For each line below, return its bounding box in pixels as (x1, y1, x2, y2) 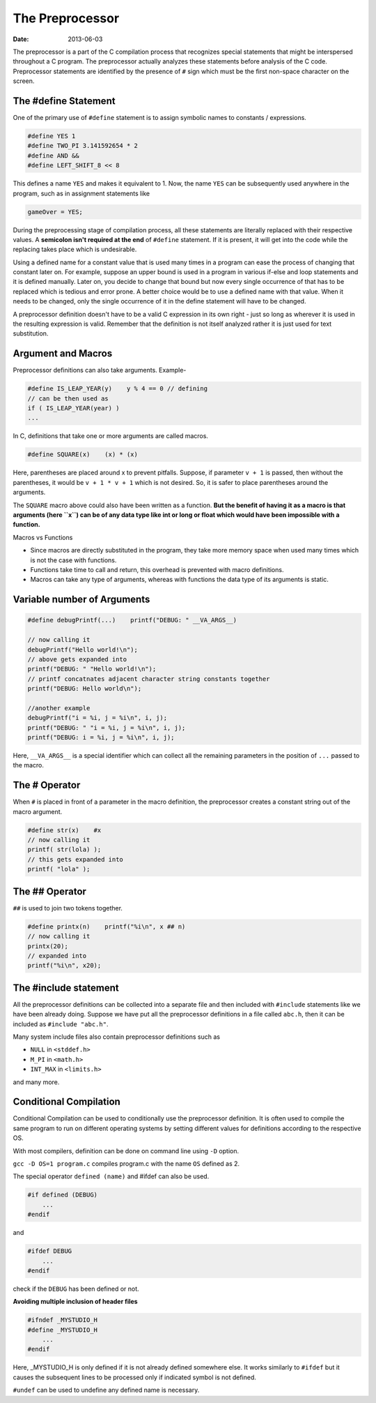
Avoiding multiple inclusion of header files (13, 1298, 139, 1306)
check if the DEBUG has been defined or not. (13, 1284, 139, 1293)
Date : (13, 35, 29, 43)
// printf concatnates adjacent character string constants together (27, 675, 270, 683)
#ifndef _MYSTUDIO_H (27, 1316, 97, 1324)
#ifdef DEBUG (27, 1247, 72, 1255)
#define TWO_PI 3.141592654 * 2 (27, 142, 139, 150)
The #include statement (13, 982, 119, 993)
